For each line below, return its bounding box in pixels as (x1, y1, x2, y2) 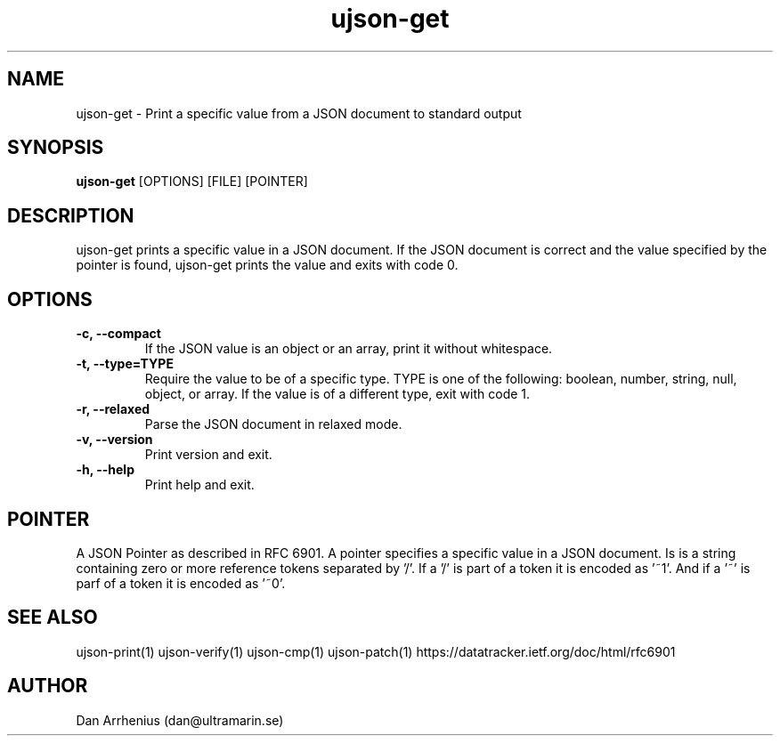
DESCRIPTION (7, 204, 134, 227)
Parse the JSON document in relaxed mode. (144, 416, 402, 432)
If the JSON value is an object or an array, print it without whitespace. (144, 341, 553, 357)
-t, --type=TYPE (76, 356, 174, 372)
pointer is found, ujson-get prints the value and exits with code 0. (76, 257, 459, 273)
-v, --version (76, 432, 153, 448)
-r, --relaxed (76, 401, 150, 417)
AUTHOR (7, 674, 88, 698)
